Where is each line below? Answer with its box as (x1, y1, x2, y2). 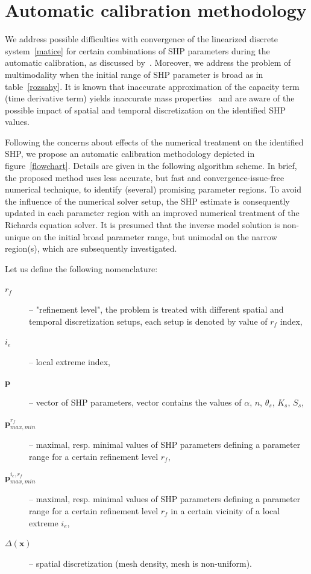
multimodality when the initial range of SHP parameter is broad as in (5, 68, 263, 80)
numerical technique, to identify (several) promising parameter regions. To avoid (5, 183, 302, 196)
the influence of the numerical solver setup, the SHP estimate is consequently (5, 194, 290, 207)
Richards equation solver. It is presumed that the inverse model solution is (5, 218, 280, 231)
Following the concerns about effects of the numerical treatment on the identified (5, 135, 304, 148)
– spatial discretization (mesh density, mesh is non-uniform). (29, 556, 252, 569)
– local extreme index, (29, 355, 110, 368)
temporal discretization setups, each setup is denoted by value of (29, 314, 268, 327)
